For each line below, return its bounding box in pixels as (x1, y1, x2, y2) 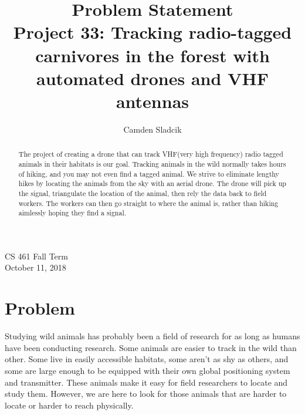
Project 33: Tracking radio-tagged (13, 20, 292, 44)
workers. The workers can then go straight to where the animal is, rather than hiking (18, 198, 279, 208)
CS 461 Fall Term (5, 249, 68, 262)
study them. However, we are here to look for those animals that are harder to (5, 387, 287, 400)
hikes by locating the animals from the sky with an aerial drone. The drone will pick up (18, 178, 286, 188)
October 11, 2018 (5, 261, 66, 274)
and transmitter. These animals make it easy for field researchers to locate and (5, 376, 288, 388)
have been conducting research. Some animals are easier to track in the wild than (5, 341, 297, 353)
